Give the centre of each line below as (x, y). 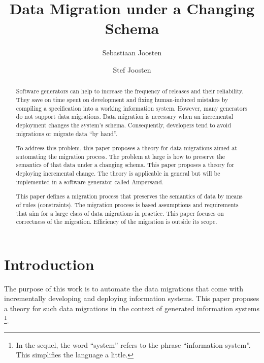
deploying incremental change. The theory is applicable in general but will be (118, 173)
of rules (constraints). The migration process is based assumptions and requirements (127, 204)
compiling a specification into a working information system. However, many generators (132, 108)
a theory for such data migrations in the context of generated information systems (132, 308)
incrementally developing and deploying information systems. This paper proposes (132, 298)
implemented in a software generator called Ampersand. (90, 181)
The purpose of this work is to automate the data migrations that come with (124, 288)
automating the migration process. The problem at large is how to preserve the (121, 156)
